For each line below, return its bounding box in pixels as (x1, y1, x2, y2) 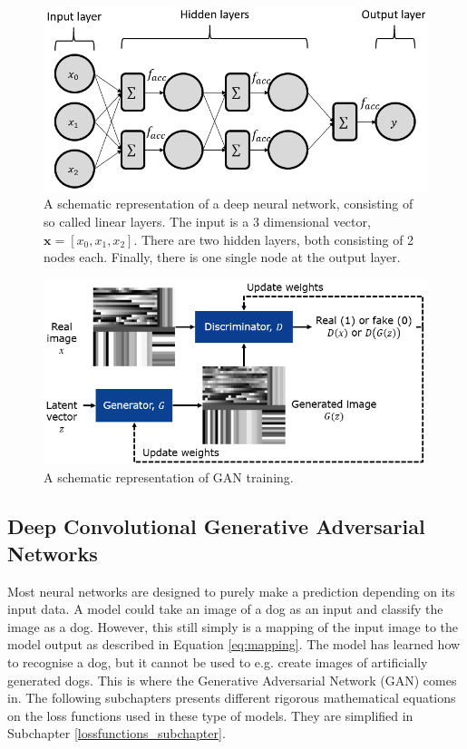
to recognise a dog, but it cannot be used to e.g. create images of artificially (7, 652, 428, 671)
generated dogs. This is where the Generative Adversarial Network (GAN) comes (7, 670, 457, 689)
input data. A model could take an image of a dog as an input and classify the (7, 599, 443, 618)
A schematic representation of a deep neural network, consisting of (44, 194, 413, 213)
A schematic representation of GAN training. (44, 468, 294, 487)
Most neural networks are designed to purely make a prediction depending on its (7, 581, 455, 600)
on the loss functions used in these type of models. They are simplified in (7, 705, 413, 725)
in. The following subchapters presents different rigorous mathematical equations (7, 688, 456, 707)
